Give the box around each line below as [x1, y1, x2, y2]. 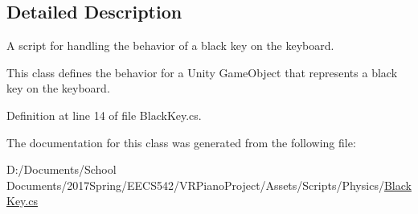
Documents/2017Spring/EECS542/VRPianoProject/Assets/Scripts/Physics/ [6, 176, 384, 193]
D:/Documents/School [6, 161, 117, 178]
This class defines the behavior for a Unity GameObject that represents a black [6, 64, 398, 80]
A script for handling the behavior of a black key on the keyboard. [6, 37, 334, 54]
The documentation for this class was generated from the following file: [6, 134, 356, 150]
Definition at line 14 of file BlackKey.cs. [6, 106, 202, 123]
